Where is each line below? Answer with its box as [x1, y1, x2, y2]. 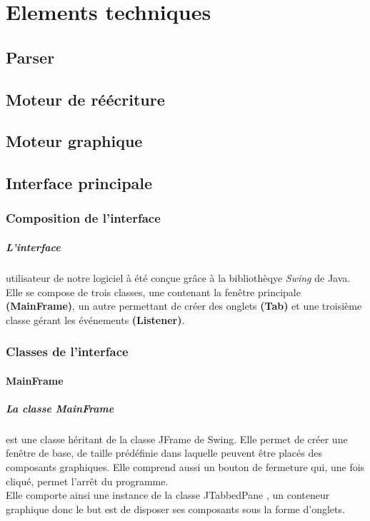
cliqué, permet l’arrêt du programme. [6, 473, 169, 488]
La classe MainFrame [6, 400, 114, 415]
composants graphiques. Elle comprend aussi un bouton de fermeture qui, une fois [6, 460, 365, 475]
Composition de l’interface [6, 209, 161, 227]
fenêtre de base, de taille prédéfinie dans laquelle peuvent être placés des [6, 445, 322, 460]
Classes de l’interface [6, 343, 129, 360]
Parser [6, 46, 55, 68]
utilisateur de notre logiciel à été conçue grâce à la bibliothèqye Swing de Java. [6, 270, 351, 285]
